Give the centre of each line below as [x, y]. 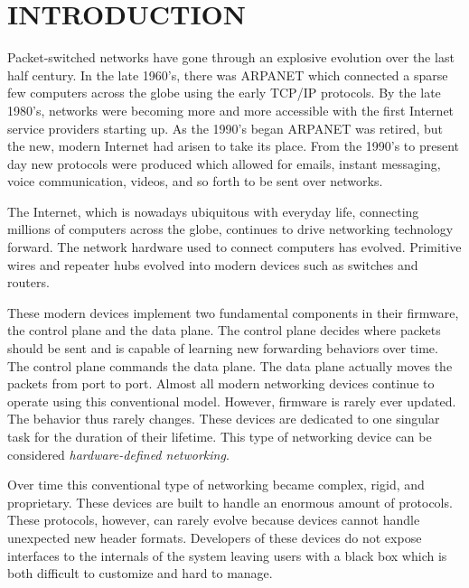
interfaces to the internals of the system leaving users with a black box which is [227, 555]
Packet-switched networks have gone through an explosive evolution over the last [231, 57]
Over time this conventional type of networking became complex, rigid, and [216, 485]
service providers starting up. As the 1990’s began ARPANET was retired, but [225, 128]
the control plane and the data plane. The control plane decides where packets [224, 330]
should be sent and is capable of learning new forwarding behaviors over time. [223, 348]
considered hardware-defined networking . [118, 454]
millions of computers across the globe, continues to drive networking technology [230, 229]
